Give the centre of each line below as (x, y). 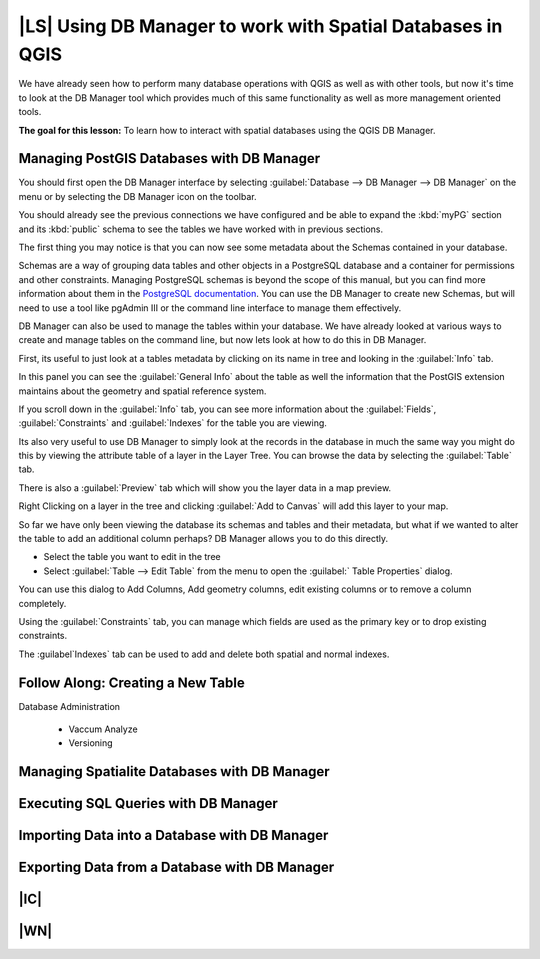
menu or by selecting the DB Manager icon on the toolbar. (137, 196)
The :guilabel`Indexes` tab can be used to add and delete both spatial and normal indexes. (204, 654)
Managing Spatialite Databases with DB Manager (174, 771)
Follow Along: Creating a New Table (131, 682)
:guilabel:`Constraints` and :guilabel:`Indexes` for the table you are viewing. (172, 423)
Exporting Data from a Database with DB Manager (176, 867)
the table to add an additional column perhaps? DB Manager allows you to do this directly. (203, 539)
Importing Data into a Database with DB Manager (173, 835)
